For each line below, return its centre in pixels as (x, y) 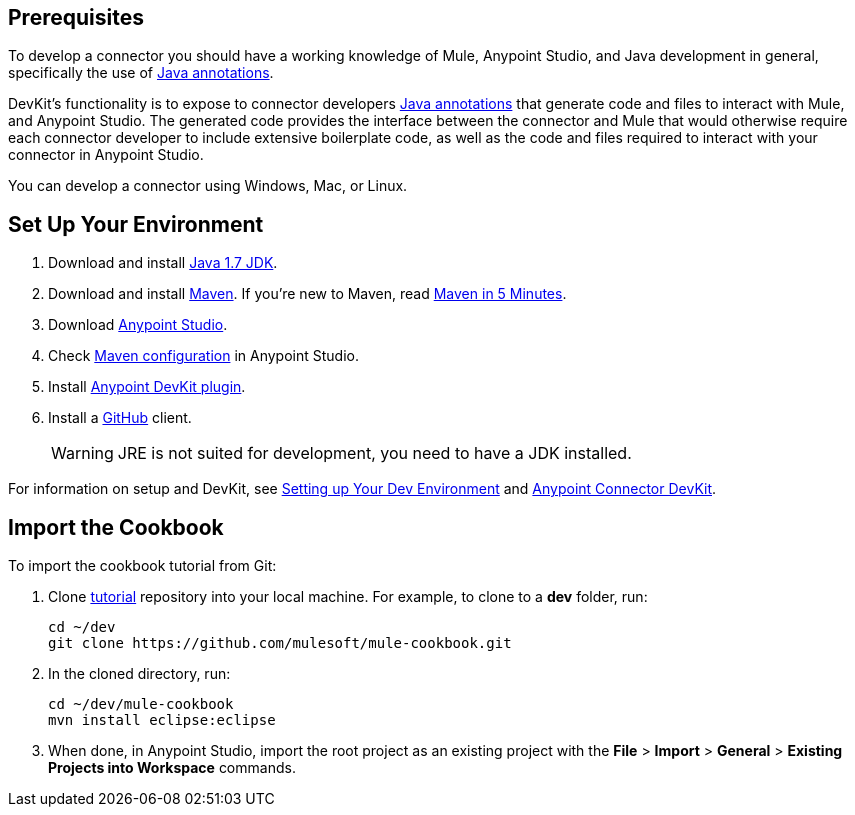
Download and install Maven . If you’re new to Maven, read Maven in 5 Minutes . (307, 294)
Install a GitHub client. (120, 418)
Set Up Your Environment (136, 224)
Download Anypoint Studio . (138, 325)
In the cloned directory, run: (139, 674)
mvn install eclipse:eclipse (162, 720)
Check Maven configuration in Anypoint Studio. (203, 356)
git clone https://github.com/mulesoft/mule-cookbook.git (280, 643)
